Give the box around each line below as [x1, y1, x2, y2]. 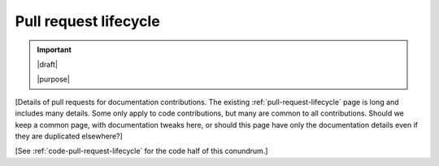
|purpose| [37, 74, 71, 85]
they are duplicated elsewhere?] [15, 131, 124, 141]
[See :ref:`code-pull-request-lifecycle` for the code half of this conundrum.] [15, 146, 268, 156]
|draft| [37, 59, 59, 69]
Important [37, 45, 72, 55]
